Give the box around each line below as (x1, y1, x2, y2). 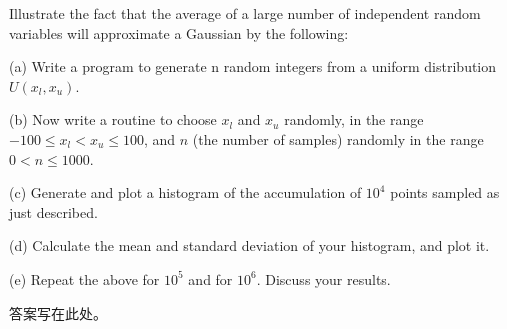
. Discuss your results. (256, 268, 391, 289)
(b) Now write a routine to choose (9, 109, 217, 130)
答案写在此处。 (9, 302, 107, 323)
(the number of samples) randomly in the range (192, 128, 484, 149)
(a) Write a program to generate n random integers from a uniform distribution (9, 56, 497, 77)
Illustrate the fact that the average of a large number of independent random (9, 3, 481, 23)
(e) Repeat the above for (9, 268, 160, 289)
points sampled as (390, 182, 500, 203)
